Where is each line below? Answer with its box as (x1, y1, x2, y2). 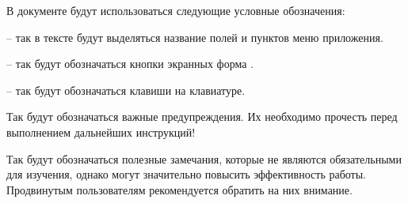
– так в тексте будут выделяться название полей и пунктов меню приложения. (6, 28, 383, 45)
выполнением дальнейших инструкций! (6, 123, 196, 140)
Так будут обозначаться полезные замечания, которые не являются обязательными (6, 150, 402, 167)
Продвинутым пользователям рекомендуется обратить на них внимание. (6, 181, 353, 197)
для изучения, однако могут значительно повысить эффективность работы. (6, 166, 367, 182)
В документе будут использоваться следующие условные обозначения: (6, 2, 345, 18)
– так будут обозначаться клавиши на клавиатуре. (6, 81, 246, 98)
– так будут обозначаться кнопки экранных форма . (6, 55, 254, 72)
